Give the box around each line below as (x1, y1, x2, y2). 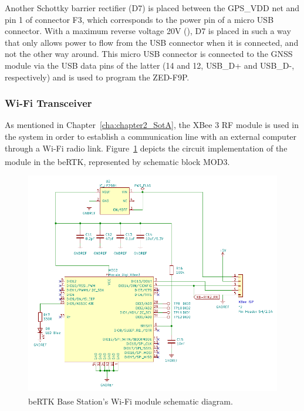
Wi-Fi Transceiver (5, 96, 92, 110)
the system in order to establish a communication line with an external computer (5, 130, 297, 142)
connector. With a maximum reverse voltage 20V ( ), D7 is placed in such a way (5, 25, 291, 37)
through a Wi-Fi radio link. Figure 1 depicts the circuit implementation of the (5, 142, 288, 154)
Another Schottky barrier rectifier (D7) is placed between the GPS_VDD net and (5, 2, 300, 14)
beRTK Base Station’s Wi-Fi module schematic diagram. (28, 395, 233, 407)
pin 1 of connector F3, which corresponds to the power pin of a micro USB (5, 13, 274, 25)
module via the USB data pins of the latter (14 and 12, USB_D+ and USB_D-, (5, 59, 295, 71)
